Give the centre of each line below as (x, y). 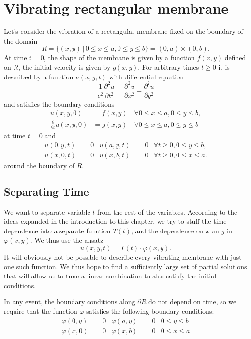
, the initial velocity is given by (65, 67)
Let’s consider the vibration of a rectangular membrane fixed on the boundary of (124, 31)
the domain (21, 40)
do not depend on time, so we (192, 301)
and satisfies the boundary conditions (59, 103)
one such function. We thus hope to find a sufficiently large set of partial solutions (125, 266)
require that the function (41, 311)
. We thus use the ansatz (67, 240)
